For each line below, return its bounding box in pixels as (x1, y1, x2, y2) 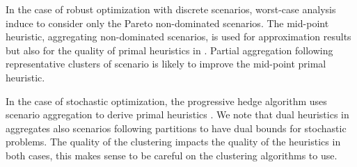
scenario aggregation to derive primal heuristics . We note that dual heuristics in (6, 107, 349, 122)
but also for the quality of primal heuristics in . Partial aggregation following (6, 42, 333, 57)
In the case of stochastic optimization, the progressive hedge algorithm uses (6, 93, 327, 108)
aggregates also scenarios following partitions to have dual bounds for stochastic (6, 120, 347, 135)
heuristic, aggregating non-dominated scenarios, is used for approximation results (6, 29, 351, 44)
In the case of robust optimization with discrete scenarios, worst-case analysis (6, 2, 336, 16)
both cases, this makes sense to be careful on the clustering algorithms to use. (6, 148, 338, 162)
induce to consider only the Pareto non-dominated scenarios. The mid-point (6, 15, 329, 30)
